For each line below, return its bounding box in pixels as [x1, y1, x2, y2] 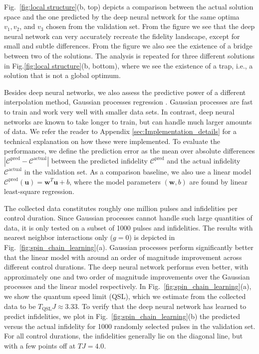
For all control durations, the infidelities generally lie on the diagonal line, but [4, 330, 243, 341]
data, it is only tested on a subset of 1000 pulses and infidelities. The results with [4, 222, 253, 232]
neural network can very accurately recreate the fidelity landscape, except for [4, 30, 240, 41]
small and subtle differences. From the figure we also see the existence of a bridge [4, 40, 253, 51]
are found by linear [189, 176, 248, 186]
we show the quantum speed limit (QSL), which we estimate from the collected [4, 291, 246, 301]
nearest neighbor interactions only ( [4, 232, 113, 242]
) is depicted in [129, 232, 175, 242]
